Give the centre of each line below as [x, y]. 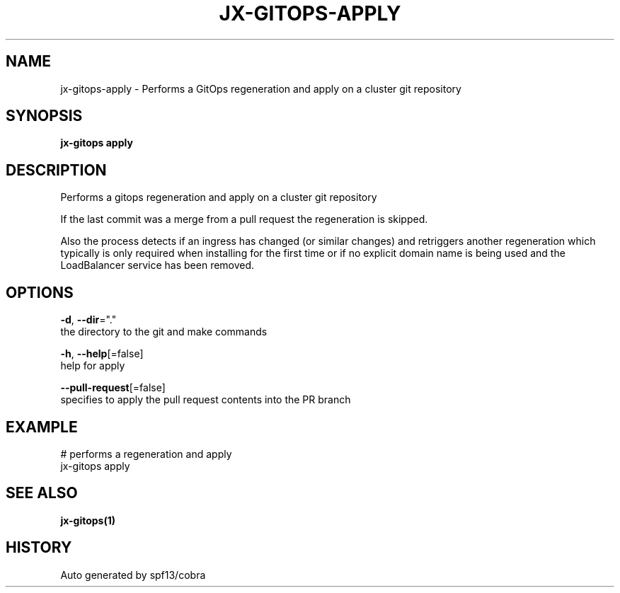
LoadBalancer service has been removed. [157, 265]
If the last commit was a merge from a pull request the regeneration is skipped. [244, 219]
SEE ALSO [42, 493]
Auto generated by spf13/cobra [133, 575]
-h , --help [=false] [102, 354]
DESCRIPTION [56, 170]
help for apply [93, 366]
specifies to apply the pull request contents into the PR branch [206, 400]
